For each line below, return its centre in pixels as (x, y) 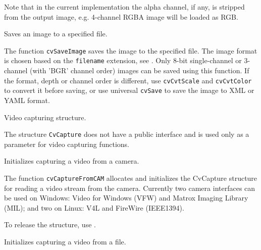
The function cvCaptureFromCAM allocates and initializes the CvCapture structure (131, 178)
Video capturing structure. (45, 117)
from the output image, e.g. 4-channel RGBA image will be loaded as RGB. (121, 16)
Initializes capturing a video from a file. (65, 242)
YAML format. (27, 100)
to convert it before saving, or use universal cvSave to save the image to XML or (129, 90)
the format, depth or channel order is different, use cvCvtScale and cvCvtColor (128, 80)
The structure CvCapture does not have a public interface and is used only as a (127, 134)
